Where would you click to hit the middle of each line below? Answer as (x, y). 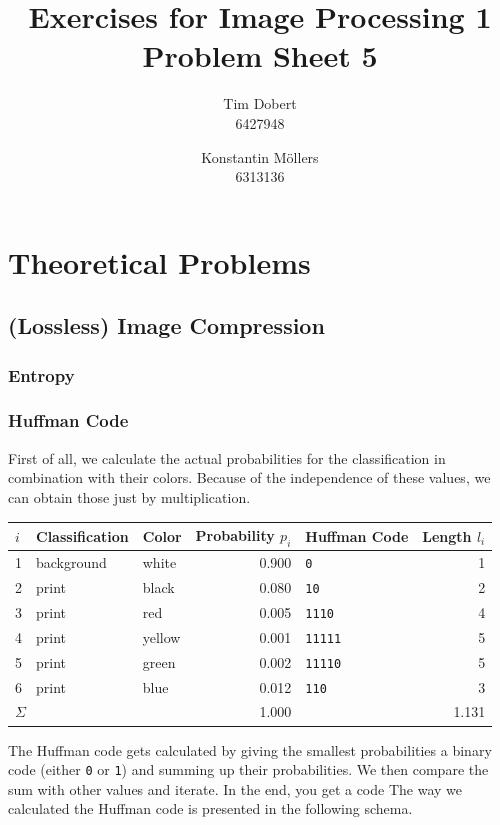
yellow (161, 636)
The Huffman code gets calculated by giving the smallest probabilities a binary (250, 749)
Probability (235, 535)
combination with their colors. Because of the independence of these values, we (249, 477)
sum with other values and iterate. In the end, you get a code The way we (235, 788)
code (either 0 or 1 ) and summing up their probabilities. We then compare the (248, 769)
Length (447, 535)
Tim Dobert (260, 103)
